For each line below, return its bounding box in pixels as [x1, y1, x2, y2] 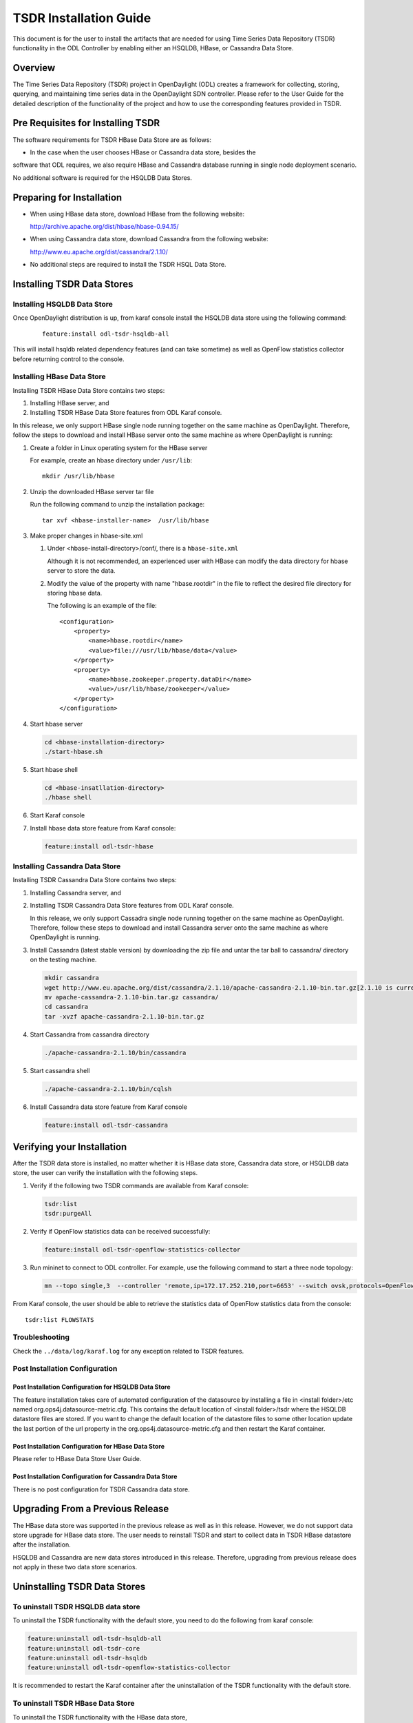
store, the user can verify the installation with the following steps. [12, 1169, 198, 1177]
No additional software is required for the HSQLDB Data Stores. [12, 173, 193, 182]
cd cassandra [44, 1003, 89, 1011]
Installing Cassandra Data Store [12, 861, 121, 871]
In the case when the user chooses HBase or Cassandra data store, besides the [30, 148, 256, 156]
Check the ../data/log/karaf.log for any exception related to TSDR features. [12, 1347, 244, 1355]
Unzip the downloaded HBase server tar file [30, 487, 154, 496]
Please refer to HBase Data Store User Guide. [12, 1455, 142, 1463]
